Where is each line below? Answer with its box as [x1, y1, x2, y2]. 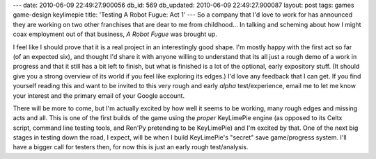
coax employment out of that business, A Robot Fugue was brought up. [13, 30, 217, 38]
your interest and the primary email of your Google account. [13, 91, 185, 100]
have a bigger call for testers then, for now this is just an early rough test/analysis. [13, 143, 249, 151]
